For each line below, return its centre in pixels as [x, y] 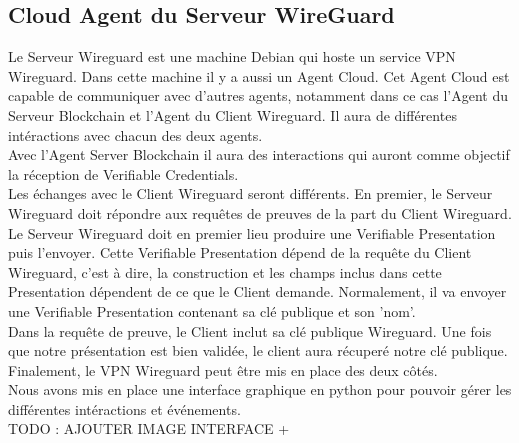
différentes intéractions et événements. [124, 408]
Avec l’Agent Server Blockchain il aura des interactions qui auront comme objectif [259, 154]
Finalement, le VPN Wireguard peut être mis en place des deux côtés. [223, 369]
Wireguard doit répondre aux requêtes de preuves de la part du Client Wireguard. [260, 212]
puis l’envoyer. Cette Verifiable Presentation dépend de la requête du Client [240, 252]
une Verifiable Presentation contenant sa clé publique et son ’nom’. [212, 310]
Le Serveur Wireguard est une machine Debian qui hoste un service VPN [232, 56]
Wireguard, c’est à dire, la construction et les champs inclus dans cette [225, 271]
